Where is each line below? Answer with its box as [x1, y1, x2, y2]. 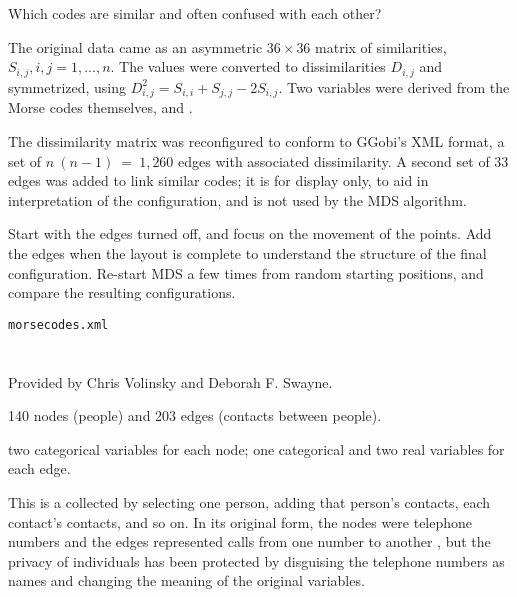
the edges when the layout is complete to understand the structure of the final [8, 242, 487, 263]
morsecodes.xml [8, 317, 109, 332]
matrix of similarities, [315, 36, 447, 57]
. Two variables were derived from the [278, 76, 510, 97]
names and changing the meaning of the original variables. [8, 570, 365, 591]
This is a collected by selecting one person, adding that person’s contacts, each [8, 491, 491, 512]
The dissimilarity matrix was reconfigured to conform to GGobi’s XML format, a [8, 130, 505, 151]
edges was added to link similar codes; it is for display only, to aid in [8, 170, 429, 191]
